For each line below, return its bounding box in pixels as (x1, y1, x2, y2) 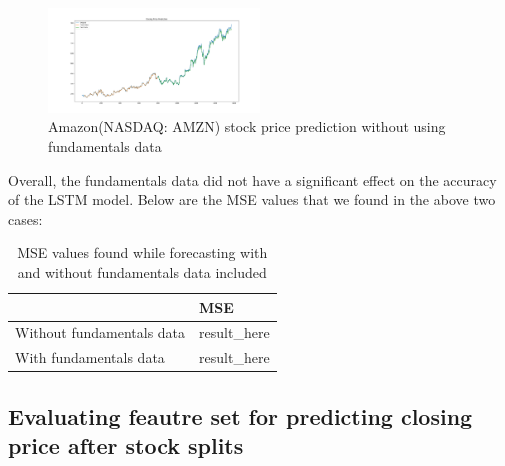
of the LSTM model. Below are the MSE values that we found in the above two (8, 189, 496, 210)
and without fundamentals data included (17, 261, 267, 282)
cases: (8, 208, 43, 229)
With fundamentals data (15, 347, 165, 368)
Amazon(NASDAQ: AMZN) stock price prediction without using (48, 116, 446, 137)
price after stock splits (8, 430, 244, 461)
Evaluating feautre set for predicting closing (8, 400, 473, 431)
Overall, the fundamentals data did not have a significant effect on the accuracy (8, 169, 497, 190)
